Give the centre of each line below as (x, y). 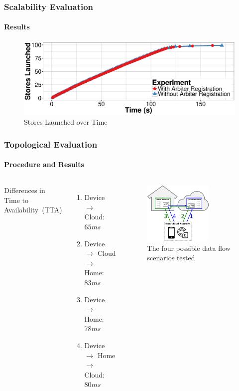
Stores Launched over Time (66, 122)
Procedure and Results (44, 164)
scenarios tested (171, 258)
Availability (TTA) (33, 210)
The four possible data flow (189, 248)
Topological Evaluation (51, 144)
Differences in (25, 190)
